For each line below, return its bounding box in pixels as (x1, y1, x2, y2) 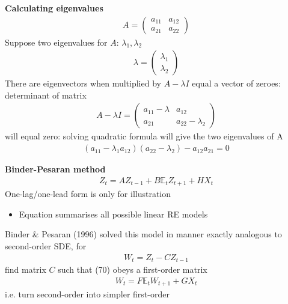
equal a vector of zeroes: (192, 77, 281, 90)
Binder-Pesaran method (5, 163, 106, 175)
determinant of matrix (5, 88, 87, 101)
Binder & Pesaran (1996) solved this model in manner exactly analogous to (5, 228, 282, 240)
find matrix (5, 263, 46, 276)
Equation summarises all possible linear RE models (19, 207, 208, 220)
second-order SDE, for (5, 239, 87, 252)
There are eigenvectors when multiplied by (5, 77, 161, 90)
